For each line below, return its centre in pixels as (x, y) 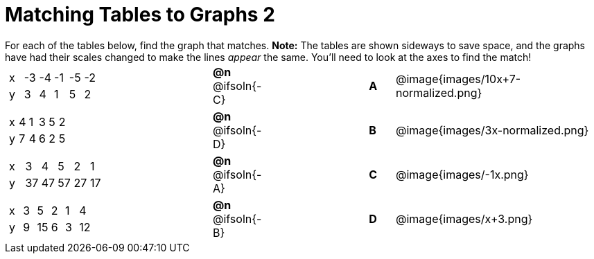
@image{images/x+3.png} (464, 218)
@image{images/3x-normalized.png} (492, 130)
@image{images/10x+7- (458, 79)
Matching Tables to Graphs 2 (140, 15)
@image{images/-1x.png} (462, 174)
